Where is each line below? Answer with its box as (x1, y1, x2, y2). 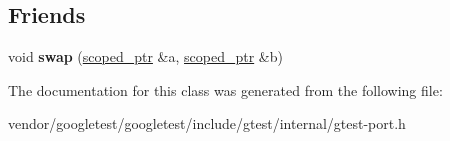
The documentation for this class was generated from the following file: (8, 79, 443, 100)
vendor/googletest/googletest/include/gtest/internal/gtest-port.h (8, 113, 406, 134)
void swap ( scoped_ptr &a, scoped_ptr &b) (8, 46, 283, 67)
